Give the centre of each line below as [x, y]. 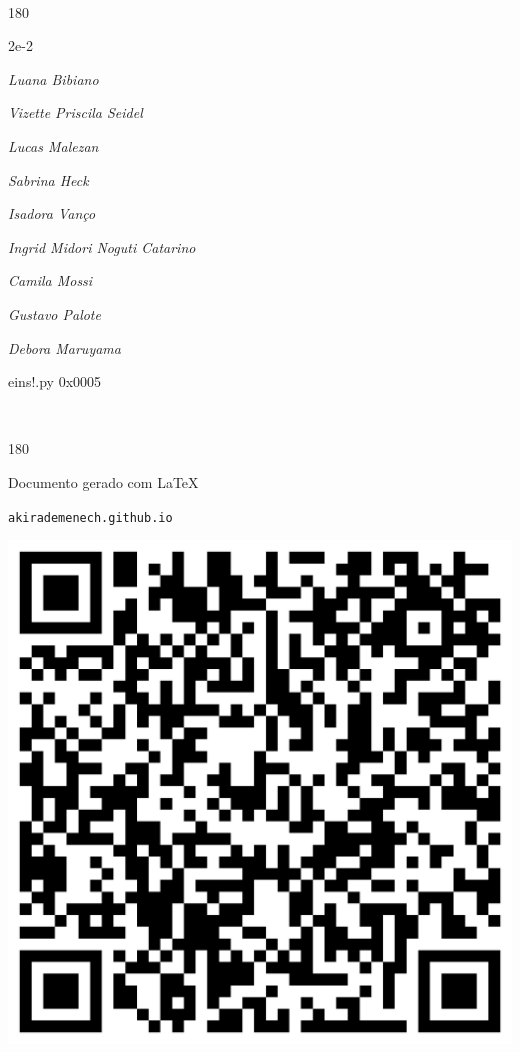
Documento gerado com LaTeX [103, 481]
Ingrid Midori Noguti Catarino [102, 246]
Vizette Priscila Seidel [75, 112]
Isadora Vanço [52, 213]
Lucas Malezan [53, 145]
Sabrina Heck [48, 179]
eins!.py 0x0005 [55, 381]
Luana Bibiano [53, 78]
